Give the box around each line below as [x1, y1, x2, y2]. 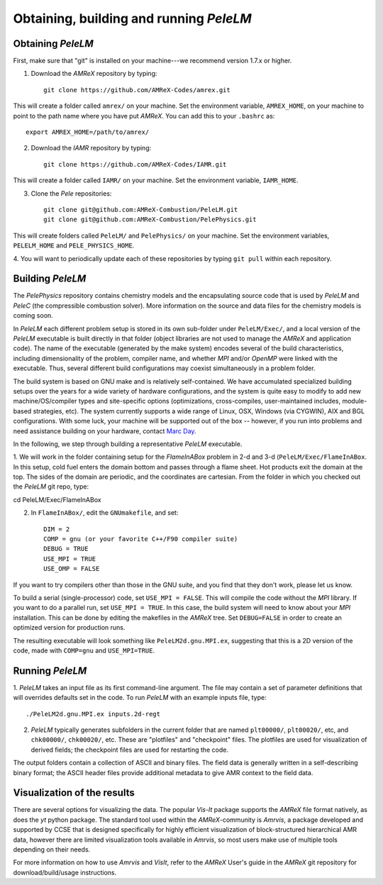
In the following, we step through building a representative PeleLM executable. [13, 440, 243, 448]
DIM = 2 [43, 525, 70, 533]
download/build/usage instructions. [13, 868, 117, 876]
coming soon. [13, 311, 53, 320]
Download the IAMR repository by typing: [30, 144, 152, 152]
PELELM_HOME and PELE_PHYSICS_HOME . [13, 241, 135, 250]
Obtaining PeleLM [13, 38, 94, 50]
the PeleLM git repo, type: [13, 482, 89, 491]
